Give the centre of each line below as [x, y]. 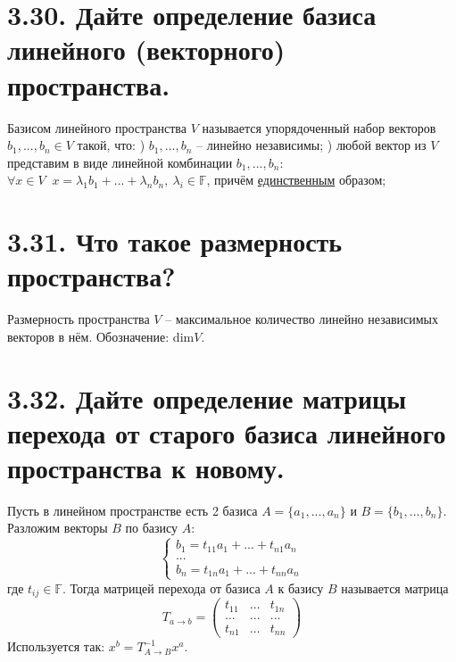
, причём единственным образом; [296, 180]
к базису [301, 588]
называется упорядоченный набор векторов [319, 127]
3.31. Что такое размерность [175, 241]
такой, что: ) [111, 145]
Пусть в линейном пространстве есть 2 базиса [133, 510]
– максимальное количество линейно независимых [302, 319]
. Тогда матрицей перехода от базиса [161, 588]
